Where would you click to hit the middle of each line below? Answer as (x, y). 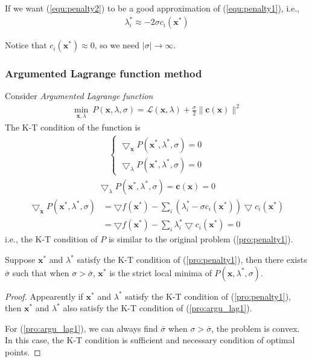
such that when (41, 272)
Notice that (26, 45)
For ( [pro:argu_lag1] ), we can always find (81, 328)
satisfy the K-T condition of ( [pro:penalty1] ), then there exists (192, 260)
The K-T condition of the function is (73, 127)
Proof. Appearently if (44, 296)
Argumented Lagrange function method (103, 73)
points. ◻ (23, 352)
